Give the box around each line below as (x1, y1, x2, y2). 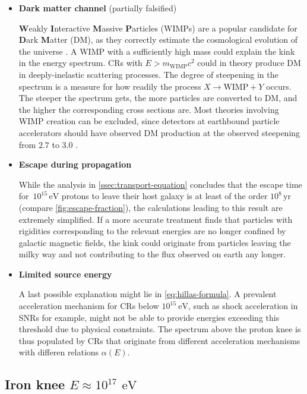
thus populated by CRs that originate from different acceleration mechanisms (18, 334, 300, 346)
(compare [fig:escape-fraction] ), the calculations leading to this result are (18, 201, 283, 213)
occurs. (266, 80, 292, 92)
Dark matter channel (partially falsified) (18, 2, 177, 14)
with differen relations (18, 346, 99, 358)
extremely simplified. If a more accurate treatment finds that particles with (18, 213, 293, 225)
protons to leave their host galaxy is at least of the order (61, 190, 268, 202)
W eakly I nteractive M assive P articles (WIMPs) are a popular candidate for (18, 21, 297, 34)
